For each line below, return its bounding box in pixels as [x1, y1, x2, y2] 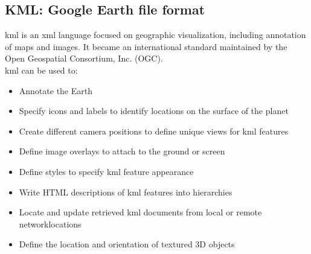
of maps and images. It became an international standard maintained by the [5, 40, 287, 52]
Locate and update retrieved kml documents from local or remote [19, 206, 262, 218]
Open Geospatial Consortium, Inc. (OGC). [5, 52, 163, 65]
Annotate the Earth [19, 84, 92, 97]
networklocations [19, 217, 82, 230]
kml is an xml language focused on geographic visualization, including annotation [5, 28, 306, 41]
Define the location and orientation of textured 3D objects [19, 238, 235, 250]
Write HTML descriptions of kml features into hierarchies [19, 185, 232, 198]
